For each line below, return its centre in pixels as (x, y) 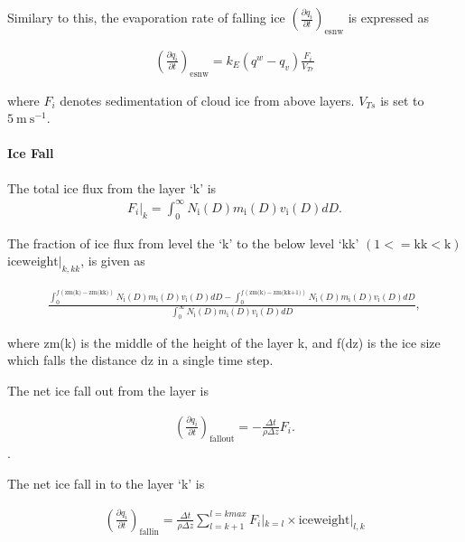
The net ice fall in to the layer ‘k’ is (106, 484)
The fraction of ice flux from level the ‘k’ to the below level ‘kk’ (183, 243)
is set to (402, 100)
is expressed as (389, 17)
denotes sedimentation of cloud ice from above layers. (207, 100)
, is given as (113, 261)
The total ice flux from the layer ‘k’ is (112, 187)
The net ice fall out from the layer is (108, 391)
